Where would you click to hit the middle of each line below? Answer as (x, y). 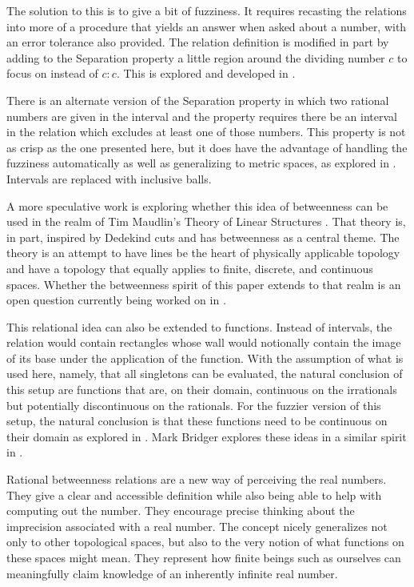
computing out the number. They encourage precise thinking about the (181, 511)
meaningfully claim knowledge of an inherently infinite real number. (172, 573)
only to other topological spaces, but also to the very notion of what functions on (205, 542)
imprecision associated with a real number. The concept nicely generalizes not (197, 526)
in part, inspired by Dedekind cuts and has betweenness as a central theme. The (203, 237)
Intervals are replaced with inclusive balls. (109, 178)
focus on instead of (52, 73)
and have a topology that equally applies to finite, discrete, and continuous (190, 268)
